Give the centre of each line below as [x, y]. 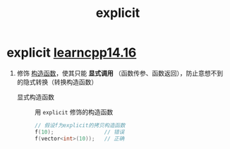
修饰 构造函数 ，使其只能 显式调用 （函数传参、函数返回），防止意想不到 [120, 73]
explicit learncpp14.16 [72, 53]
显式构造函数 [35, 97]
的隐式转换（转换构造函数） [57, 82]
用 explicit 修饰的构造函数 [74, 112]
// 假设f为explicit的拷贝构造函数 [80, 125]
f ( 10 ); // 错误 [79, 132]
